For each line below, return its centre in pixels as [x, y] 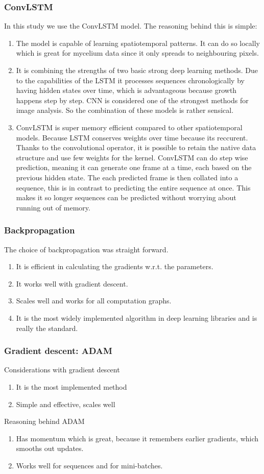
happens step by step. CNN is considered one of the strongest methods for [132, 100]
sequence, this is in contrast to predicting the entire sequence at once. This [133, 187]
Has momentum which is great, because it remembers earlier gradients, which [137, 438]
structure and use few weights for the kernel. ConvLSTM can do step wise [132, 157]
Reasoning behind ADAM [44, 421]
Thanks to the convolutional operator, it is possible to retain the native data [136, 147]
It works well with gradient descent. [72, 283]
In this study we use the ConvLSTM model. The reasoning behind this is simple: [131, 26]
